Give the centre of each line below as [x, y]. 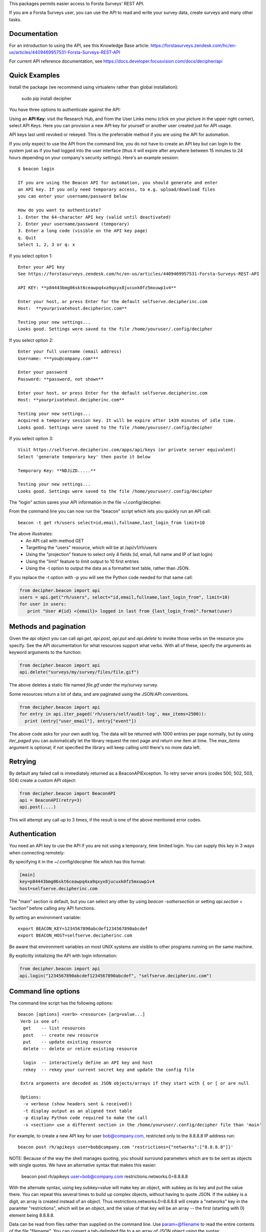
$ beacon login [36, 169]
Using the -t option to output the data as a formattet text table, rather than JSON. [108, 568]
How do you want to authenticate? [59, 210]
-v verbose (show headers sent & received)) [78, 1104]
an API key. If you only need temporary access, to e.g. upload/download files [116, 189]
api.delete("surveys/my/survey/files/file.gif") [79, 672]
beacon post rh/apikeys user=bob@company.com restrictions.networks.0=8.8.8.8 [105, 1176]
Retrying [23, 762]
